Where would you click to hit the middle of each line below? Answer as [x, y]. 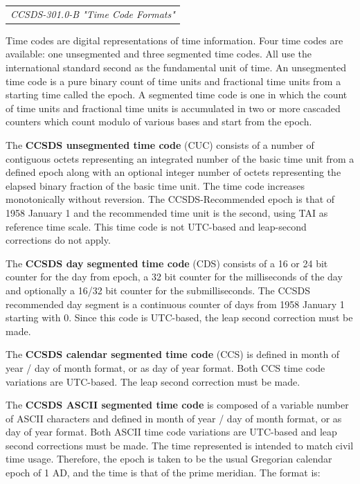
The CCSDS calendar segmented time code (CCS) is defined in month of [173, 354]
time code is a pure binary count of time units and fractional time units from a [173, 81]
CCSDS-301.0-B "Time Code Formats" [93, 14]
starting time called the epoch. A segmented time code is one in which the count [177, 95]
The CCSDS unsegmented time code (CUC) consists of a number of [160, 145]
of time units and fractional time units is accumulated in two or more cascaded [173, 108]
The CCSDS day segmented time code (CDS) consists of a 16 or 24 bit [167, 263]
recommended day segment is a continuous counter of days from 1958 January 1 [175, 304]
